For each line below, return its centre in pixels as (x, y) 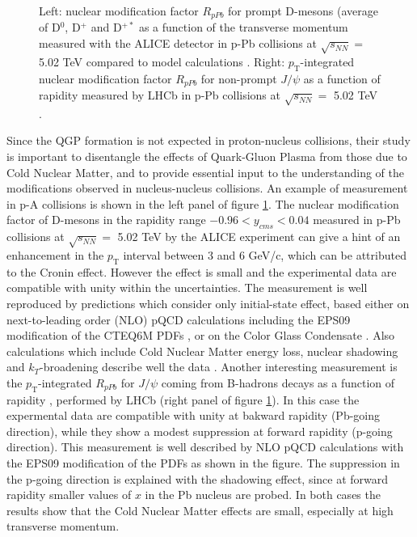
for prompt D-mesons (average (303, 11)
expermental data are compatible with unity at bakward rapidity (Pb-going (194, 415)
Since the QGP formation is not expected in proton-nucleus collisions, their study (208, 140)
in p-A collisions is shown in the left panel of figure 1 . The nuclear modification (203, 203)
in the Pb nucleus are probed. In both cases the (263, 495)
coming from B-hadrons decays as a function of (278, 382)
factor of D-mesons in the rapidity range (106, 220)
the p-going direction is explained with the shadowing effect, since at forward (198, 478)
